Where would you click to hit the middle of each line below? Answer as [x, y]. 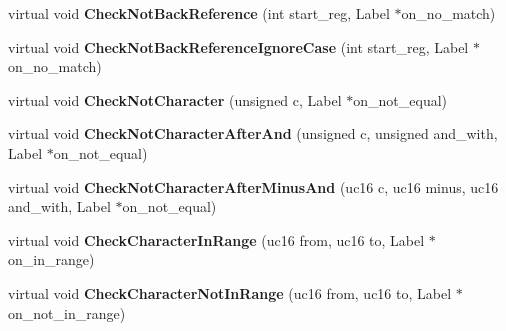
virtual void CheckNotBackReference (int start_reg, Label [199, 13]
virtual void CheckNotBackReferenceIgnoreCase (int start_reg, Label [238, 46]
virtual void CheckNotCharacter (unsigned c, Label [175, 99]
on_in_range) [51, 259]
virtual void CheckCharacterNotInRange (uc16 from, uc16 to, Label [230, 292]
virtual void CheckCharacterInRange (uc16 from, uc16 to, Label [216, 239]
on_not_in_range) [67, 312]
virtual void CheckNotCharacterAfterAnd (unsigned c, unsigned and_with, [253, 133]
